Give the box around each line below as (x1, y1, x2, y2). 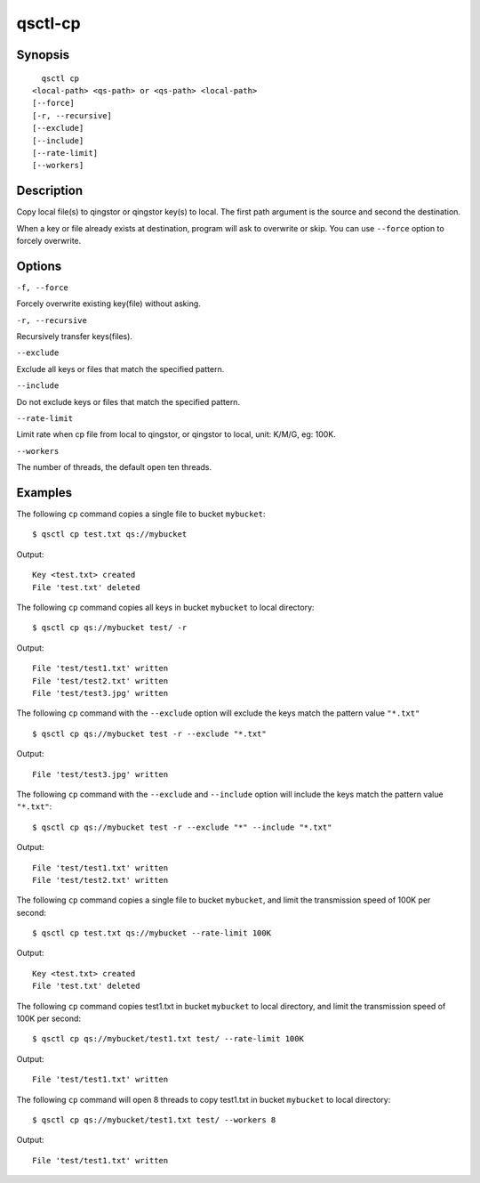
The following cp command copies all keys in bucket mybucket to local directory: (16, 602, 315, 613)
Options (16, 258, 62, 273)
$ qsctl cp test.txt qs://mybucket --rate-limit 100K (32, 928, 271, 938)
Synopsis (16, 47, 70, 62)
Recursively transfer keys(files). (16, 331, 133, 342)
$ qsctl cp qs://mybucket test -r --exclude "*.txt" (32, 728, 267, 739)
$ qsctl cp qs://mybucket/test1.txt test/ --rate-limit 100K (32, 1033, 304, 1044)
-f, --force (16, 282, 68, 293)
